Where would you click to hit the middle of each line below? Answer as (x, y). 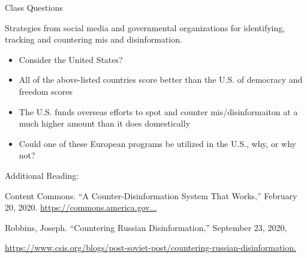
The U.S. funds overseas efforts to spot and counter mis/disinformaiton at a (158, 111)
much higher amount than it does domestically (105, 123)
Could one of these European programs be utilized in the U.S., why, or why (157, 143)
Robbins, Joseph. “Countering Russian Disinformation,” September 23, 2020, (146, 227)
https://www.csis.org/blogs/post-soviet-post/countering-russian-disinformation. (151, 247)
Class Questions (34, 7)
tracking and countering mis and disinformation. (94, 39)
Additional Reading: (42, 175)
